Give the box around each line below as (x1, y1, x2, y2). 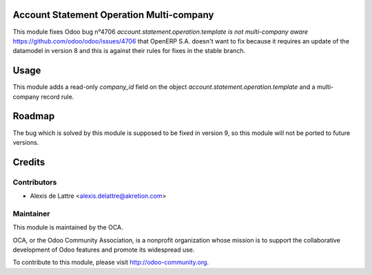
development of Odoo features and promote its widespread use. (12, 245, 195, 254)
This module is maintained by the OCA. (12, 223, 123, 232)
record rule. (41, 92, 74, 101)
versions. (12, 138, 39, 146)
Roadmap (12, 110, 55, 122)
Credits (12, 156, 45, 168)
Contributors (12, 177, 57, 187)
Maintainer (12, 209, 50, 218)
